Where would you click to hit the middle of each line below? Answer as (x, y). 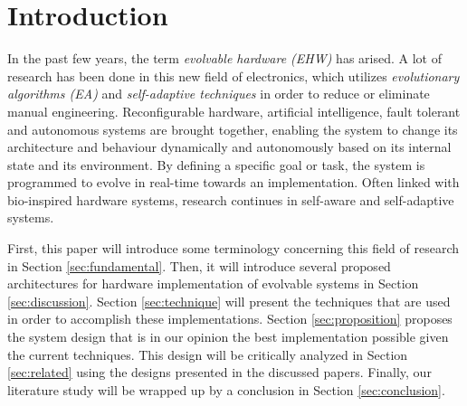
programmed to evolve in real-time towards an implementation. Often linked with (233, 182)
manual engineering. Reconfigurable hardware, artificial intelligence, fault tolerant (234, 111)
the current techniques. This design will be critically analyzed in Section (208, 354)
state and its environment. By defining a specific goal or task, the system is (216, 164)
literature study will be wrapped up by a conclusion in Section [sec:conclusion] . (226, 389)
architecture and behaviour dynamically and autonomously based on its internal (229, 147)
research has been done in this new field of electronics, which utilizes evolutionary (233, 76)
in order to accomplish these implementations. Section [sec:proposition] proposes (230, 319)
